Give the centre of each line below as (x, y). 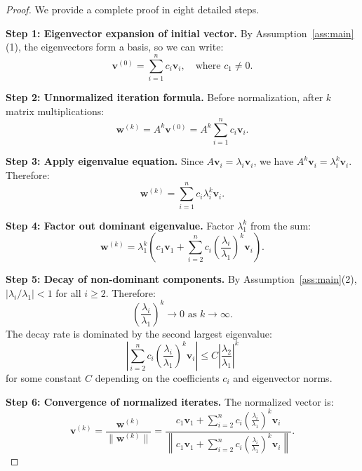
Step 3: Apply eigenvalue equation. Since (105, 161)
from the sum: (280, 225)
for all (68, 292)
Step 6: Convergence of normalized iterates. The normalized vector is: (170, 401)
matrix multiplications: (55, 111)
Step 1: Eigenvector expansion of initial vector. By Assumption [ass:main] (180, 33)
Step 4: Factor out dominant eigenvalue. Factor (120, 225)
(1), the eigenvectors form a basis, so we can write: (115, 47)
